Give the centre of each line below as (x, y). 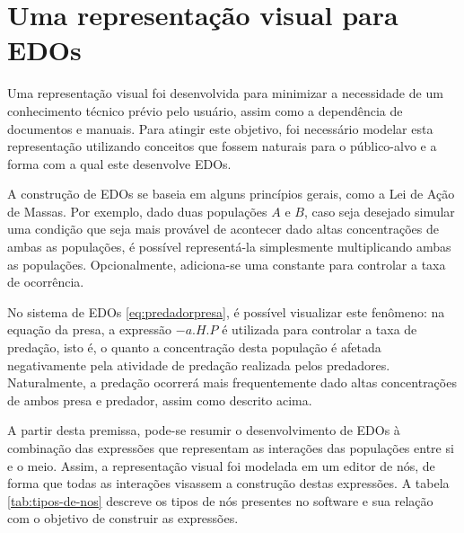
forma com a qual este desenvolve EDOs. (119, 163)
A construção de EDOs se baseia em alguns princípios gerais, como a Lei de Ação (231, 194)
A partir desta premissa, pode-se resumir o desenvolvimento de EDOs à (204, 430)
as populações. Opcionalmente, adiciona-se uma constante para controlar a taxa (227, 264)
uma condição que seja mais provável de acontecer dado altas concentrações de (223, 229)
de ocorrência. (46, 282)
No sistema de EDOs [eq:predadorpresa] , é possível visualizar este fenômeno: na (226, 311)
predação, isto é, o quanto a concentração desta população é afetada (194, 347)
